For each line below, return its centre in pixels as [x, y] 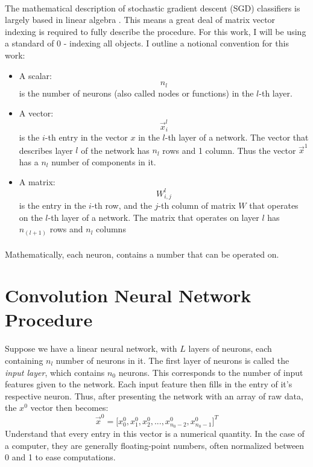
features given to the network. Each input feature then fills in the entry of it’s [149, 384]
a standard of [30, 43]
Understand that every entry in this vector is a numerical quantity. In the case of [155, 434]
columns [111, 229]
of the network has [115, 150]
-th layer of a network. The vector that [237, 137]
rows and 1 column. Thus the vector [229, 150]
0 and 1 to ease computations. [60, 457]
